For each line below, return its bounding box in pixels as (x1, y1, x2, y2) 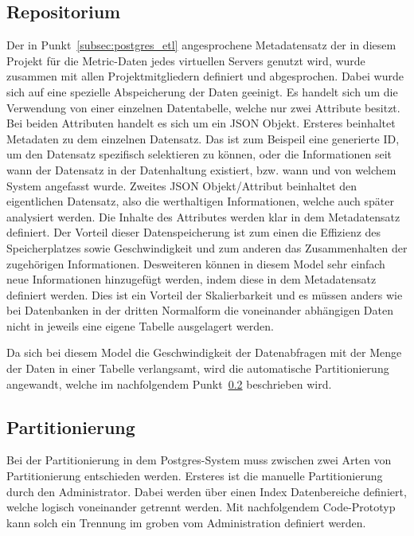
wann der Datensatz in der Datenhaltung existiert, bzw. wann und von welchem (6, 161, 396, 178)
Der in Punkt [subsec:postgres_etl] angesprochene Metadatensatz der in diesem (6, 37, 396, 53)
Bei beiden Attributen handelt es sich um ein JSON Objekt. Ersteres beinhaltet (6, 115, 396, 131)
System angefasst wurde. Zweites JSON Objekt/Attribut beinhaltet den (6, 177, 357, 194)
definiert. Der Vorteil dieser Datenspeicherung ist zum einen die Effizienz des (6, 224, 381, 241)
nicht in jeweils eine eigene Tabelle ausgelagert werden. (6, 317, 274, 334)
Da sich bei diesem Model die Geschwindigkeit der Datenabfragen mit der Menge (6, 344, 402, 361)
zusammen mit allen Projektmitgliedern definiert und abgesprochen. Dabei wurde (6, 68, 404, 84)
